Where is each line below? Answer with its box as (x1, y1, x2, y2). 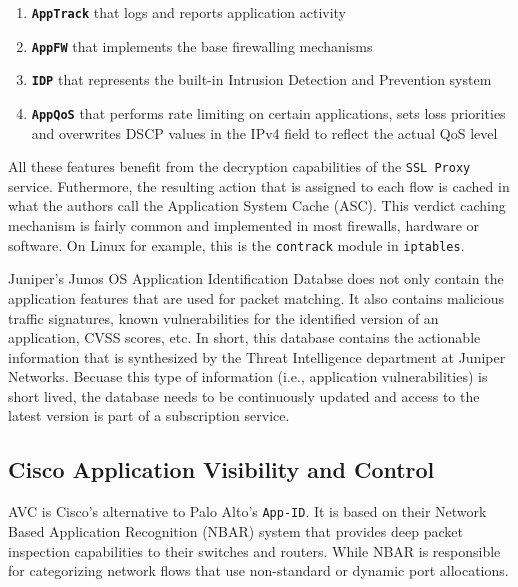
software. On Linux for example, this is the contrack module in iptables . (8, 234, 465, 255)
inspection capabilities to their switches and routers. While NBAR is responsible (8, 540, 501, 561)
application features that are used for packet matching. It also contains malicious (8, 287, 504, 308)
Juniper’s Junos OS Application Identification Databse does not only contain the (8, 268, 504, 289)
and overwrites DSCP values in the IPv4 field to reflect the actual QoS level (31, 122, 498, 143)
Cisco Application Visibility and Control (8, 454, 435, 485)
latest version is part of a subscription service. (8, 405, 290, 426)
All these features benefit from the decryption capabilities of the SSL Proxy (8, 156, 471, 177)
